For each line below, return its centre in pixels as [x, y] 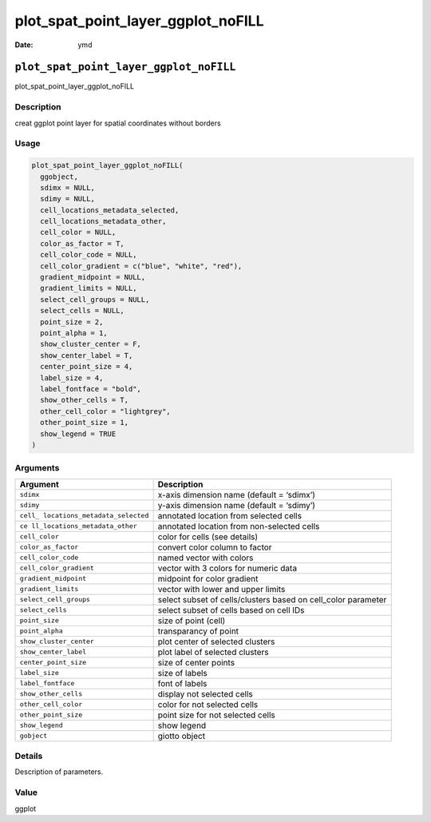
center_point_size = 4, [87, 367]
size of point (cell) [192, 621]
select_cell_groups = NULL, [95, 299]
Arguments [37, 468]
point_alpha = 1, [74, 333]
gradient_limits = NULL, [89, 288]
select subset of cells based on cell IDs [231, 610]
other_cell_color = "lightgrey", [105, 411]
